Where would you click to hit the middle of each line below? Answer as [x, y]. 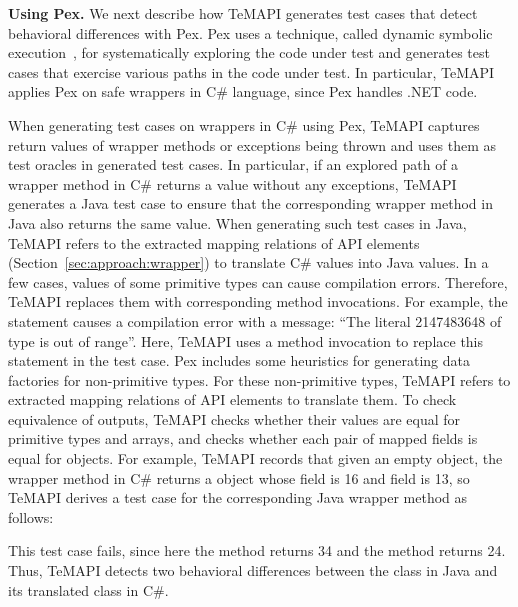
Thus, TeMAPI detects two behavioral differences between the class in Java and [253, 570]
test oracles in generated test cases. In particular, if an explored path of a [233, 164]
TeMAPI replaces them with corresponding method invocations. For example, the [258, 301]
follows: [31, 516]
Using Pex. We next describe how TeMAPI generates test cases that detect [243, 13]
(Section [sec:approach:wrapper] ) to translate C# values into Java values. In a [248, 262]
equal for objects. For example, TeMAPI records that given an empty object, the [255, 458]
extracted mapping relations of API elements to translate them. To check [232, 399]
